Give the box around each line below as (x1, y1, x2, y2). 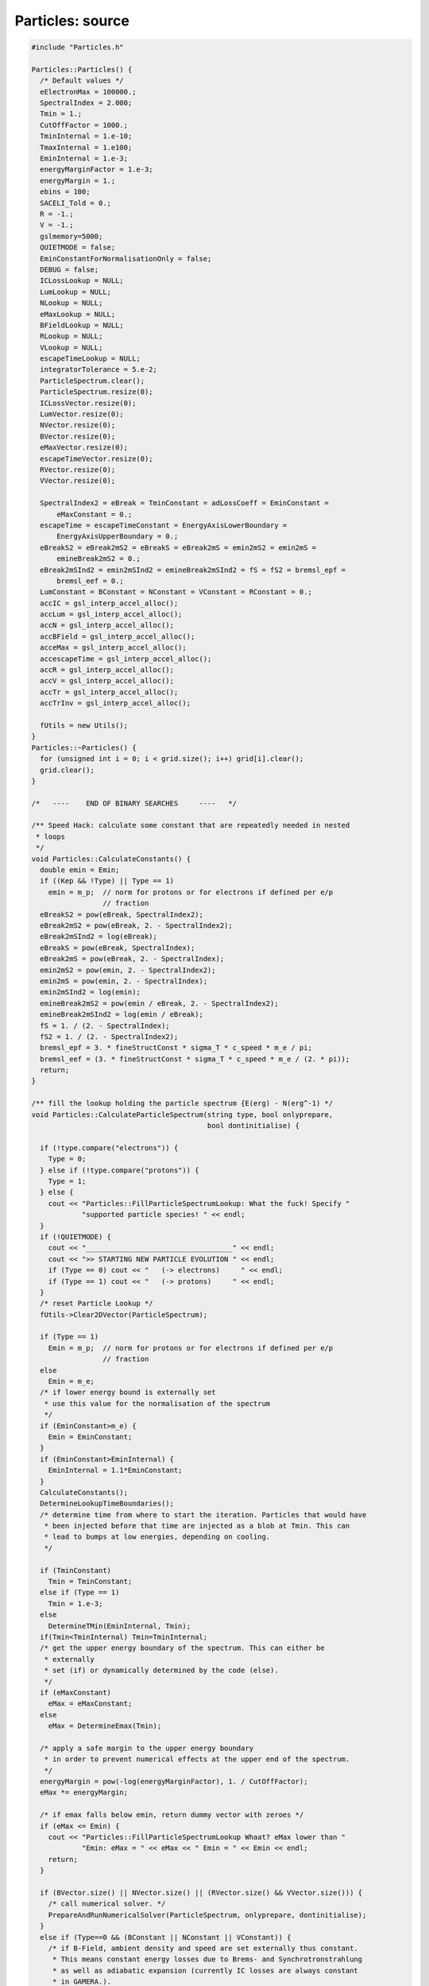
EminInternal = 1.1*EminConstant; (48, 1466, 183, 1475)
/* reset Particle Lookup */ (40, 1299, 154, 1308)
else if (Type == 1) (40, 1588, 120, 1597)
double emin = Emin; (40, 866, 120, 875)
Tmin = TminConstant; (48, 1577, 133, 1586)
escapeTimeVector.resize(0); (40, 454, 154, 463)
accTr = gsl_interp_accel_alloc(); (40, 687, 179, 697)
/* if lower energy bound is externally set (40, 1388, 216, 1397)
